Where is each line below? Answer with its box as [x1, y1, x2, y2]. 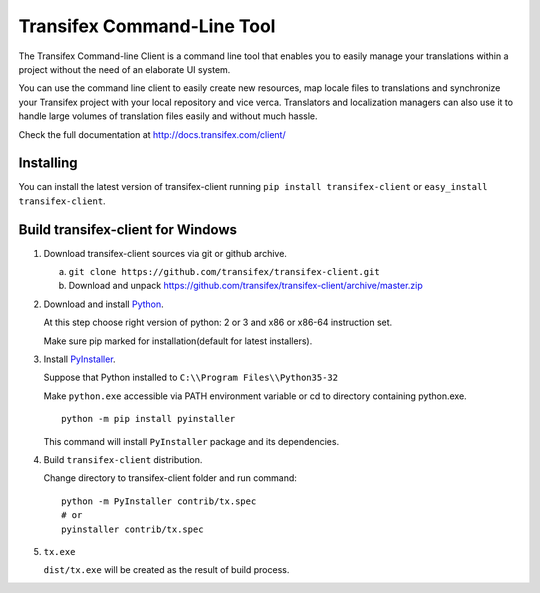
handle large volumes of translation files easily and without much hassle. [18, 110, 319, 122]
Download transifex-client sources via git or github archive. [43, 247, 287, 259]
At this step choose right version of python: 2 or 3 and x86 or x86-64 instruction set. [43, 316, 393, 329]
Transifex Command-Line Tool [18, 15, 276, 37]
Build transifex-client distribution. [43, 454, 203, 465]
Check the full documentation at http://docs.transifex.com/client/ [18, 128, 286, 140]
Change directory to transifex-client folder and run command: [43, 472, 297, 484]
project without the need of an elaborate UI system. [18, 63, 231, 75]
